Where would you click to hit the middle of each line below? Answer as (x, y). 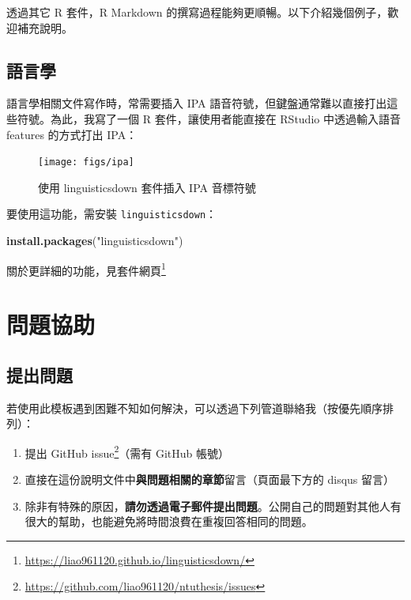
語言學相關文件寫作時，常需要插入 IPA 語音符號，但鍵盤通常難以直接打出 (197, 103)
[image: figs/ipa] (86, 162)
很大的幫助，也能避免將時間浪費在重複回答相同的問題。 (169, 521)
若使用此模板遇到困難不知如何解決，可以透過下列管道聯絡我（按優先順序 (194, 408)
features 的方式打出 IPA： (72, 134)
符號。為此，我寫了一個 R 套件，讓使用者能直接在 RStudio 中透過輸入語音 (209, 118)
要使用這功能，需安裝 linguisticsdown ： (112, 214)
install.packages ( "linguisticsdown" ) (95, 241)
